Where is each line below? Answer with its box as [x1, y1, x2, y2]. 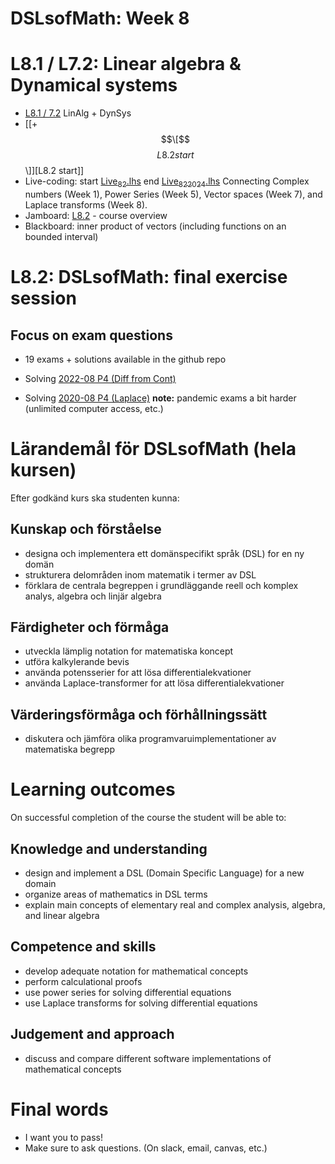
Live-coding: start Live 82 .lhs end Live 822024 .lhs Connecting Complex [24, 175, 310, 189]
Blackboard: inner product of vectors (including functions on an [24, 220, 287, 232]
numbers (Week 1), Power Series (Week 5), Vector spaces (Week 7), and [24, 188, 323, 200]
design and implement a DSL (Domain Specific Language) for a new [24, 867, 305, 879]
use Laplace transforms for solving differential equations [24, 997, 258, 1009]
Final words [10, 1098, 109, 1121]
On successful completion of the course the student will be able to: [10, 812, 287, 824]
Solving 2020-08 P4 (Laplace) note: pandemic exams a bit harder [24, 392, 297, 404]
